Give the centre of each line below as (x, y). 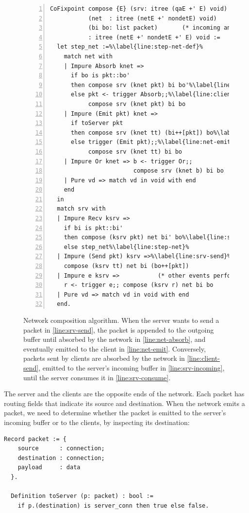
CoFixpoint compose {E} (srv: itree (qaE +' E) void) (139, 9)
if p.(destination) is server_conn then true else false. (113, 505)
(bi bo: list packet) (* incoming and (161, 28)
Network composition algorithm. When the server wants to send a (121, 320)
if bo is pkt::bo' (100, 76)
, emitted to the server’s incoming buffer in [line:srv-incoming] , (132, 367)
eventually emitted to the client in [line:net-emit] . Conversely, (115, 348)
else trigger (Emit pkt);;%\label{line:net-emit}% (154, 142)
